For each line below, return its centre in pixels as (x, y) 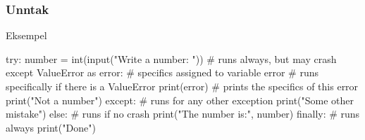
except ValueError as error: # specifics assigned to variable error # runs (162, 72)
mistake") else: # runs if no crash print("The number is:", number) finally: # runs (183, 114)
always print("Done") (51, 127)
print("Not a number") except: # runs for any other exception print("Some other (180, 100)
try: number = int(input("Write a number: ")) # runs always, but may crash (171, 58)
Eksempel (26, 35)
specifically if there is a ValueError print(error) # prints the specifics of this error (182, 86)
